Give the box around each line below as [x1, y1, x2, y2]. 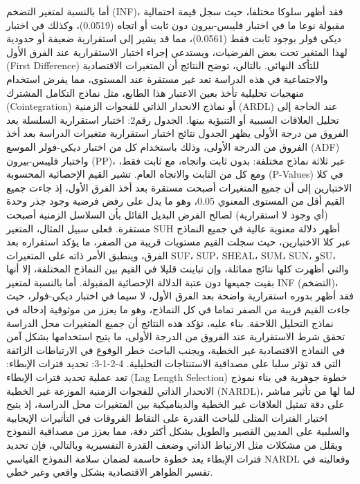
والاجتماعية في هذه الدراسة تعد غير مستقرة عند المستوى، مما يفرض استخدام [6, 71, 328, 86]
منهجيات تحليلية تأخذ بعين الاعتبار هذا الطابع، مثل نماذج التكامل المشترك [6, 85, 305, 100]
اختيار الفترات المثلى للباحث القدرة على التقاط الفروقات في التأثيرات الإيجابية [6, 410, 327, 425]
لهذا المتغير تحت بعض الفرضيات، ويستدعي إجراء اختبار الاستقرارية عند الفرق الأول [6, 44, 348, 59]
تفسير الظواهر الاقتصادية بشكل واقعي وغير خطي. [6, 465, 213, 479]
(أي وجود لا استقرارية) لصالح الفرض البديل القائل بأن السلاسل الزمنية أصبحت [6, 207, 328, 221]
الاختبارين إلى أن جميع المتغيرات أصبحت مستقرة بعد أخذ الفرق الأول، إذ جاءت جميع [6, 180, 352, 194]
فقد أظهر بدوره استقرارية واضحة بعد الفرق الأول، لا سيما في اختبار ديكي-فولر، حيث [6, 288, 354, 303]
